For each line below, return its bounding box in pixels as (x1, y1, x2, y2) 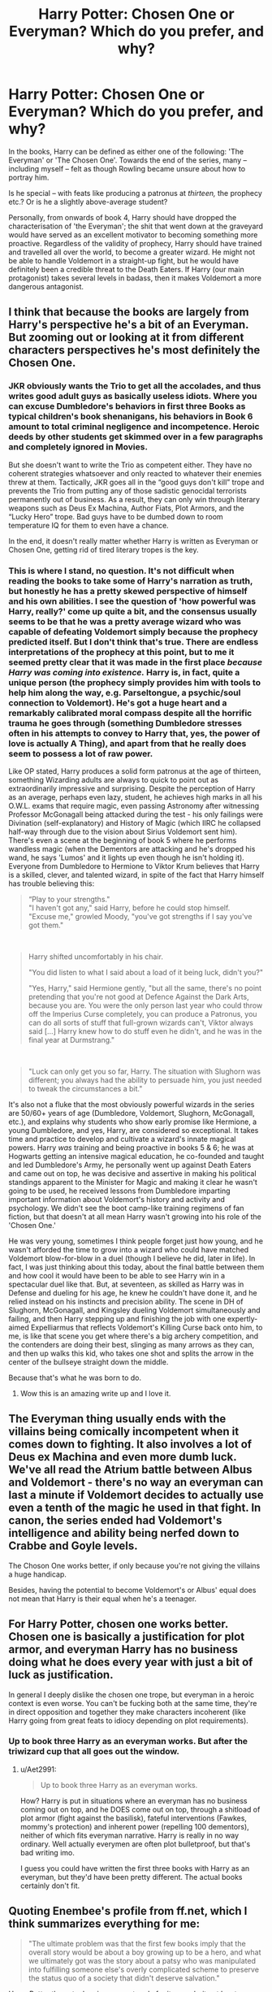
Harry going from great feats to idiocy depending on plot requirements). (8, 1716, 249, 1725)
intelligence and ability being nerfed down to (8, 1526, 240, 1540)
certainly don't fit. (19, 1881, 80, 1890)
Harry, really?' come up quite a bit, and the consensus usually (8, 605, 257, 617)
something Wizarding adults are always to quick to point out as (8, 775, 219, 784)
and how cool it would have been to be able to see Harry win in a (8, 1270, 226, 1280)
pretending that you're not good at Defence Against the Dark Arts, (28, 992, 249, 1001)
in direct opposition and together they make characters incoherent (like (8, 1707, 246, 1716)
